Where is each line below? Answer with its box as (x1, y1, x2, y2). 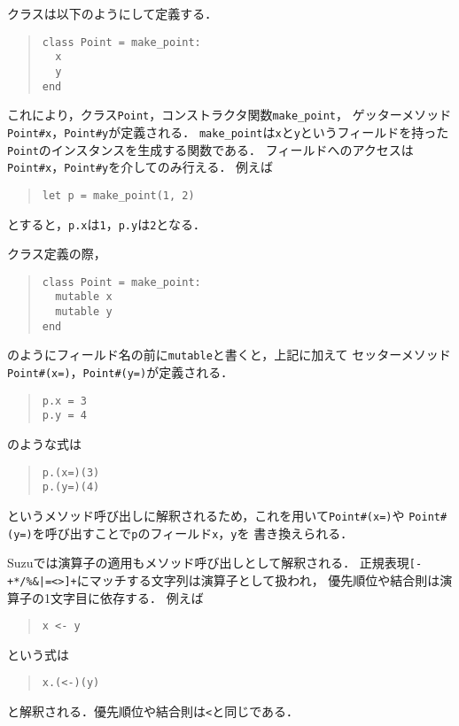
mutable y (55, 305, 113, 319)
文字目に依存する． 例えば (50, 588, 204, 606)
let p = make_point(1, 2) (42, 189, 195, 202)
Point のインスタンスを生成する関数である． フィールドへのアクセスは (7, 140, 414, 158)
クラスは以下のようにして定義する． (7, 4, 218, 22)
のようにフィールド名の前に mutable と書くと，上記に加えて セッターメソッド (7, 345, 451, 364)
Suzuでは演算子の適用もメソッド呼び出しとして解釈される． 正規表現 (7, 553, 409, 572)
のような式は (7, 435, 82, 452)
